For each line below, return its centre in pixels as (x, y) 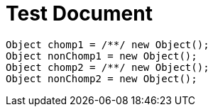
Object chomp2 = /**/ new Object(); (108, 67)
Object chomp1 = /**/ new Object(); (108, 44)
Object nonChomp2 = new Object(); (102, 78)
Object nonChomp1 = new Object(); (102, 56)
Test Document (79, 13)
